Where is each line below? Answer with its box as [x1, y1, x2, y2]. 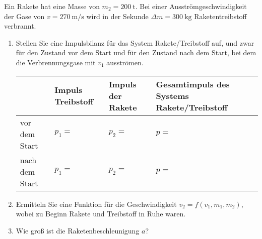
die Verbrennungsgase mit [16, 57, 96, 67]
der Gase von [4, 11, 45, 21]
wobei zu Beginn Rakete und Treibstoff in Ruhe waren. [16, 208, 186, 219]
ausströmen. [106, 57, 144, 67]
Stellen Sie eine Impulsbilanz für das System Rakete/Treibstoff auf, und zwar [16, 37, 254, 48]
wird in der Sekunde [86, 11, 149, 21]
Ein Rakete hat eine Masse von [4, 1, 100, 11]
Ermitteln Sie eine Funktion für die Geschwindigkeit [16, 198, 177, 209]
